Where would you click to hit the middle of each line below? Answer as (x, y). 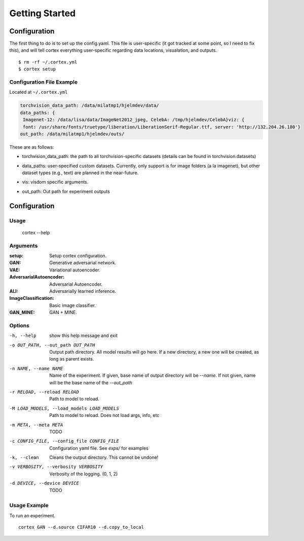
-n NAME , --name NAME (36, 368)
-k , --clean (24, 458)
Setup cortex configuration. (78, 255)
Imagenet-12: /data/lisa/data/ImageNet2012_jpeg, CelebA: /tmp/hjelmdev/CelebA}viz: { (134, 120)
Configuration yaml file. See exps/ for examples (99, 448)
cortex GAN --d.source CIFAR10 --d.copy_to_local (81, 527)
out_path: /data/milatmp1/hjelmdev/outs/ (72, 134)
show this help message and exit (83, 336)
